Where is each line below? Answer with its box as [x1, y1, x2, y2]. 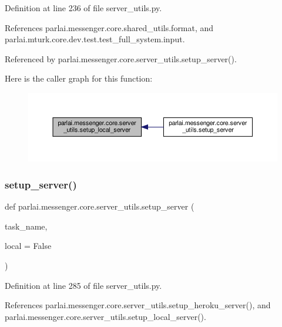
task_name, [5, 220, 48, 232]
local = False [5, 240, 52, 252]
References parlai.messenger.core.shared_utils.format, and [5, 21, 214, 33]
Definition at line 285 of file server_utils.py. [5, 279, 162, 291]
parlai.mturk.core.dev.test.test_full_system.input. [5, 33, 185, 45]
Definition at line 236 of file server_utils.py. [5, 2, 162, 14]
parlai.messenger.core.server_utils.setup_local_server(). [5, 310, 206, 322]
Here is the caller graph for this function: [5, 72, 153, 85]
